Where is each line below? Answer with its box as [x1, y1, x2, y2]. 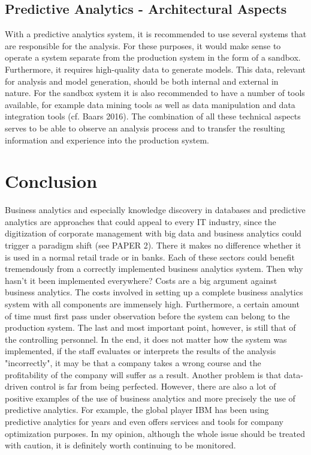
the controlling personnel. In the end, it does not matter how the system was [5, 333, 287, 345]
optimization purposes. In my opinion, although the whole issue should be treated [5, 427, 306, 439]
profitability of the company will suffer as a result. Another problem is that [5, 368, 282, 381]
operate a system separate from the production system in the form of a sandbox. [5, 51, 301, 64]
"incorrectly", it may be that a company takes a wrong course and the [5, 356, 261, 369]
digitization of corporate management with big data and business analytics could [5, 227, 302, 240]
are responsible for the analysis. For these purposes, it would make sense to [5, 39, 281, 52]
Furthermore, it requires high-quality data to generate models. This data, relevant [5, 62, 306, 75]
